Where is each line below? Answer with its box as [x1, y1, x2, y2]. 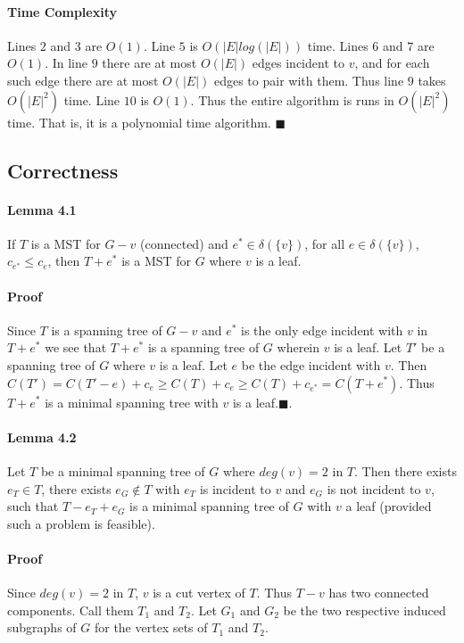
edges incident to [252, 54, 344, 72]
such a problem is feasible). [7, 514, 155, 532]
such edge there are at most [7, 70, 159, 89]
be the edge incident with [241, 355, 381, 374]
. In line [45, 54, 87, 72]
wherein [277, 338, 320, 357]
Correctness [7, 156, 119, 184]
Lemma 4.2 [7, 427, 77, 446]
